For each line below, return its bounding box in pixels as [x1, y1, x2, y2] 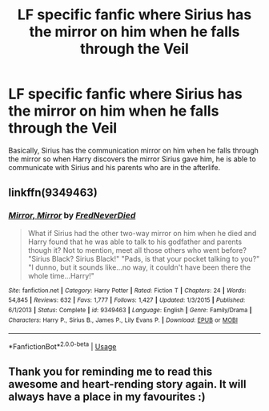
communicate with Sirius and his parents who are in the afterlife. [8, 162, 221, 172]
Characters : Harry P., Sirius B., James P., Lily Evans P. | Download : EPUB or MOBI [8, 315, 239, 324]
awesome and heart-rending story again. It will [8, 377, 247, 391]
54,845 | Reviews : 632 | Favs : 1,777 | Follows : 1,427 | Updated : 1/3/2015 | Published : [8, 296, 246, 304]
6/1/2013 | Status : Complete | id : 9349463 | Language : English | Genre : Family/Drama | [8, 306, 252, 314]
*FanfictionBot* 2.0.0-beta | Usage [8, 340, 117, 351]
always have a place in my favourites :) [8, 390, 206, 404]
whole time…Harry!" [27, 271, 94, 280]
